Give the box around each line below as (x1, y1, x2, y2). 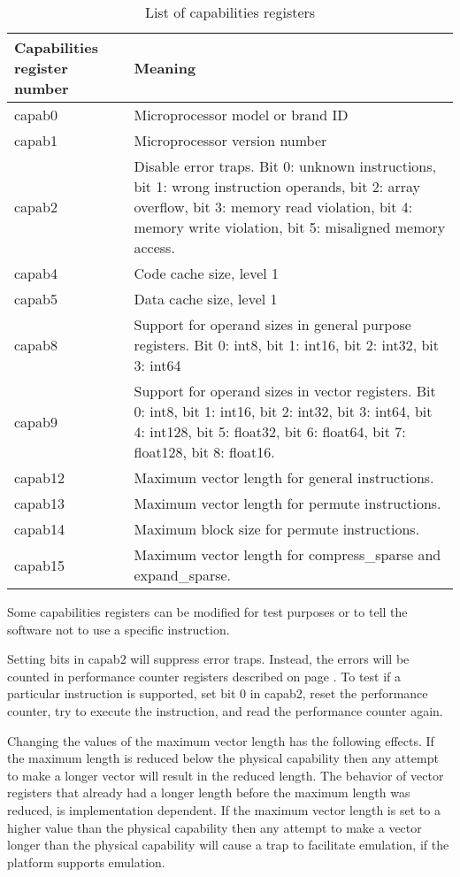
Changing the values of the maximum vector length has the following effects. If (7, 731, 434, 750)
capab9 (14, 411, 57, 432)
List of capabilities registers (144, 2, 316, 22)
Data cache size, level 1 (134, 288, 278, 309)
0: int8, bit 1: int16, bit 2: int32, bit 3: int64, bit (134, 401, 433, 421)
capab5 (14, 288, 57, 309)
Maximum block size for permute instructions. (134, 519, 420, 539)
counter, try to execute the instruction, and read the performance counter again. (7, 701, 443, 719)
